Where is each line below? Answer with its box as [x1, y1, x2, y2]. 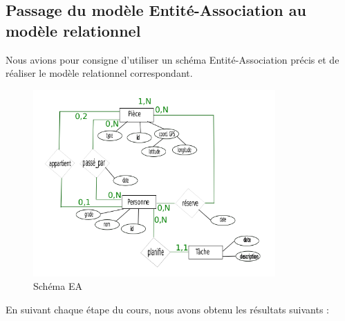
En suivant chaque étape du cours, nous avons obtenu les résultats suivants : [6, 302, 330, 316]
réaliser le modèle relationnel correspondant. [6, 66, 193, 80]
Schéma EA [33, 279, 82, 293]
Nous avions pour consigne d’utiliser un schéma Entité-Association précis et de [6, 52, 339, 66]
